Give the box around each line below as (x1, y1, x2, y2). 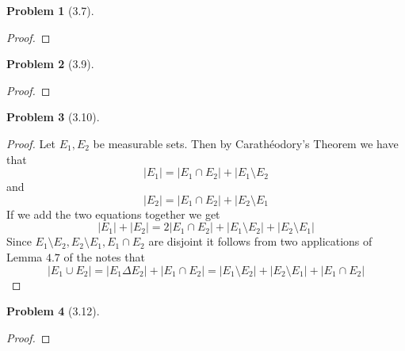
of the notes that (63, 248, 145, 265)
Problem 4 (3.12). (6, 303, 100, 319)
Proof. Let (6, 135, 55, 151)
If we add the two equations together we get (6, 205, 220, 222)
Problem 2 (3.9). (6, 55, 94, 72)
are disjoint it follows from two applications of (148, 233, 373, 250)
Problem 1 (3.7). (6, 2, 94, 18)
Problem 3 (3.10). (6, 109, 100, 125)
